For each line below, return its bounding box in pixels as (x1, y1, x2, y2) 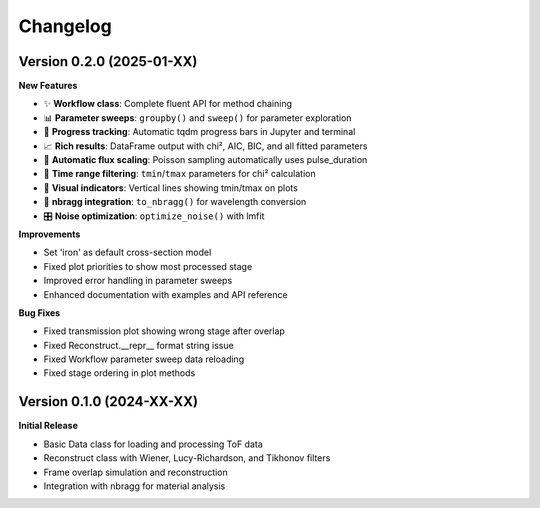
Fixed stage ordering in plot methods (43, 367, 196, 379)
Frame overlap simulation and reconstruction (43, 466, 229, 478)
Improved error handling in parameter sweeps (43, 275, 233, 287)
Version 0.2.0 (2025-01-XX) (18, 53, 198, 70)
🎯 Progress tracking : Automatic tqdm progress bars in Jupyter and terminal (43, 126, 356, 138)
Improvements (18, 228, 81, 240)
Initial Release (18, 420, 79, 432)
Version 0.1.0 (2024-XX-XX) (18, 393, 199, 410)
